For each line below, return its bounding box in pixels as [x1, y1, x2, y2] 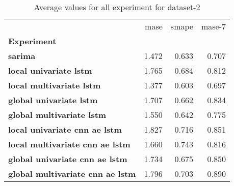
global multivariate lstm [8, 109, 107, 120]
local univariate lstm [8, 65, 92, 76]
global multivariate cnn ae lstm [8, 168, 136, 179]
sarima [8, 50, 36, 61]
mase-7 [201, 20, 226, 32]
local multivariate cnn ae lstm [8, 138, 131, 150]
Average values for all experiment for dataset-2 [34, 1, 200, 13]
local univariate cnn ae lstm [8, 123, 122, 135]
